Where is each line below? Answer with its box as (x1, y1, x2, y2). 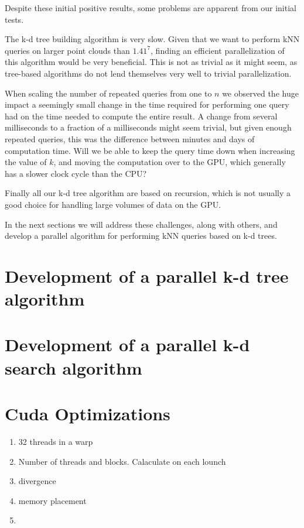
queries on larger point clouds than (5, 44, 130, 56)
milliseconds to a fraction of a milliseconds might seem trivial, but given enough (5, 121, 292, 133)
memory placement (18, 494, 87, 506)
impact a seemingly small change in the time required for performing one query (5, 98, 289, 111)
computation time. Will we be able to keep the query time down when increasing (5, 144, 295, 156)
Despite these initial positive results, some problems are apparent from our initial (5, 2, 296, 13)
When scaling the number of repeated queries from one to (5, 87, 212, 99)
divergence (18, 475, 56, 487)
